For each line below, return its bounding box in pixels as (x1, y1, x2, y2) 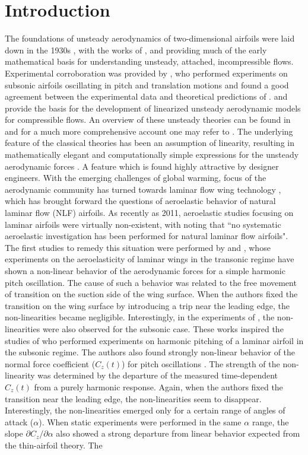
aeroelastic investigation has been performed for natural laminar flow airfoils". (5, 230, 288, 242)
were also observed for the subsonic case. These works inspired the (42, 322, 284, 335)
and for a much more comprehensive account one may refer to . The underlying (5, 125, 293, 137)
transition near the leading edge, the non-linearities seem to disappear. (5, 392, 262, 405)
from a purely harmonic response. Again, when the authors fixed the (34, 380, 283, 393)
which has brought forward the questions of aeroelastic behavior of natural (5, 195, 276, 207)
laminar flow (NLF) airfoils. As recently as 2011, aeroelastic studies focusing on (5, 206, 294, 219)
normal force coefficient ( (5, 357, 96, 370)
